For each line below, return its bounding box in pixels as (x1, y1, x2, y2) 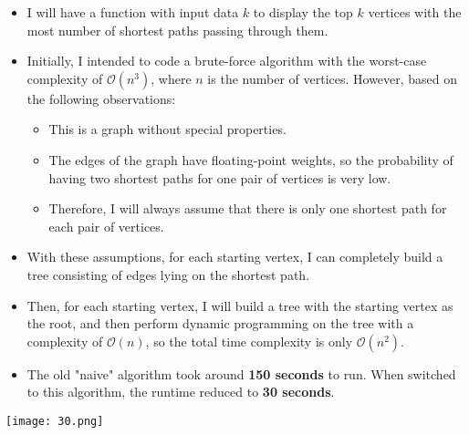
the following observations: (26, 88, 176, 108)
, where (151, 68, 192, 88)
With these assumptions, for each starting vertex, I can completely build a (26, 247, 443, 266)
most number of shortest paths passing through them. (26, 20, 328, 39)
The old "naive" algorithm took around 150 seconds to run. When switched (26, 364, 456, 383)
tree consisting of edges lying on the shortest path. (26, 264, 310, 284)
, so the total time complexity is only (145, 331, 353, 350)
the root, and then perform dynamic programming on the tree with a (26, 314, 414, 333)
